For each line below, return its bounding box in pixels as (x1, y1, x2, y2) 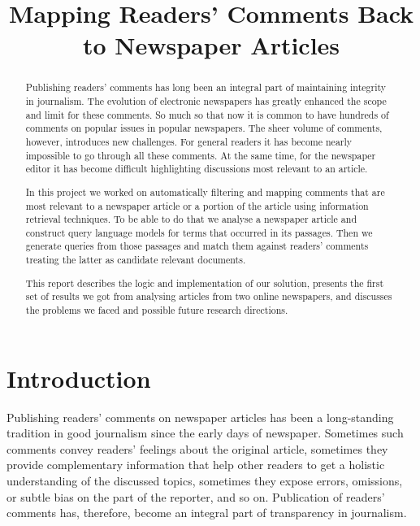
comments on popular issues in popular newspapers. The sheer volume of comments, (25, 121, 383, 135)
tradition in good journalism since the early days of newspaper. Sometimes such (6, 424, 404, 441)
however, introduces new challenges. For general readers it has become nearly (25, 134, 353, 148)
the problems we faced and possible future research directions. (25, 302, 288, 316)
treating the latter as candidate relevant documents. (25, 253, 246, 267)
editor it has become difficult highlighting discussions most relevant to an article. (25, 162, 368, 176)
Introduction (6, 361, 151, 394)
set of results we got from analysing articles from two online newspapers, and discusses (25, 289, 392, 303)
